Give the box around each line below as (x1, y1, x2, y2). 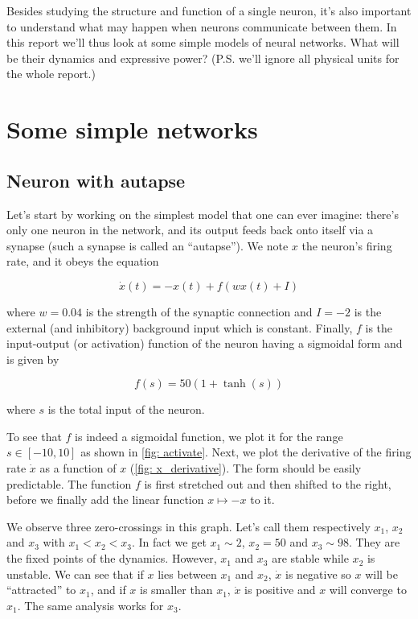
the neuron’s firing (301, 237, 392, 254)
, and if (90, 581, 126, 598)
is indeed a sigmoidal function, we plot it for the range (75, 427, 343, 444)
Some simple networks (6, 113, 258, 146)
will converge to (329, 581, 407, 598)
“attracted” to (6, 581, 76, 598)
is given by (6, 350, 59, 367)
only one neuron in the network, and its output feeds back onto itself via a (6, 221, 374, 238)
